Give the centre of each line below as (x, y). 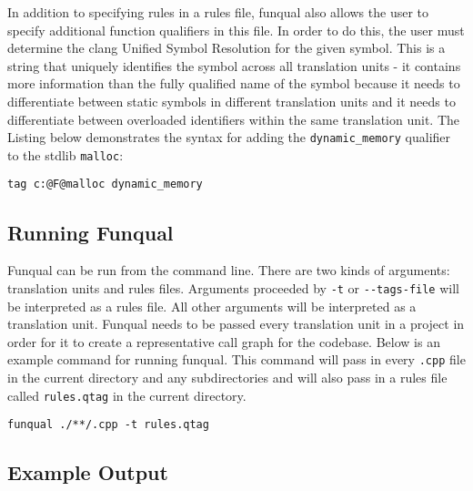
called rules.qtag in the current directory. (127, 395)
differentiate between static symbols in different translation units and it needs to (231, 101)
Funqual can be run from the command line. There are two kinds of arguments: (229, 270)
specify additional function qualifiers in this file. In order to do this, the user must (236, 30)
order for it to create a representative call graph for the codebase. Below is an (224, 341)
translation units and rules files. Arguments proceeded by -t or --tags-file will (233, 287)
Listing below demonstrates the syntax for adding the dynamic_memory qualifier (229, 137)
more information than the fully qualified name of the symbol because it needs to (234, 83)
